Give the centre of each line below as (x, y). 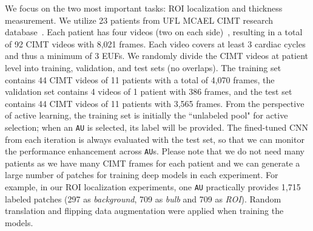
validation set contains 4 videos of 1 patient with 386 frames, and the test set (149, 91)
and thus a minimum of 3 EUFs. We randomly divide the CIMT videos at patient (157, 56)
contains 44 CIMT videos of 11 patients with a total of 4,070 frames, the (140, 79)
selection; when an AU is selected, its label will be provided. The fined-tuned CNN (156, 127)
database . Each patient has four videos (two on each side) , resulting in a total (154, 32)
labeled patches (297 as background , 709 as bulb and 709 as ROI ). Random (143, 198)
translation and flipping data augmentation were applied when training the (144, 211)
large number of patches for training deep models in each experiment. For (142, 175)
